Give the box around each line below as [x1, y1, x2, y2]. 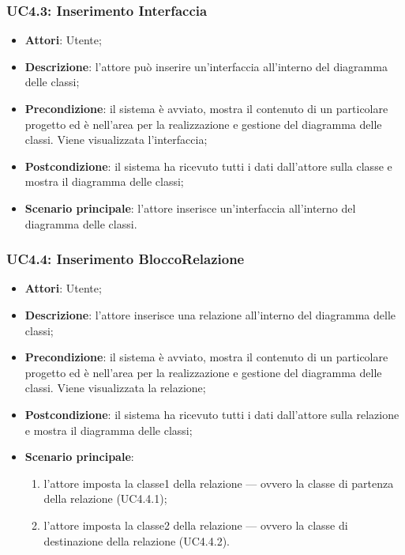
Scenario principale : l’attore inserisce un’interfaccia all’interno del [24, 199, 356, 216]
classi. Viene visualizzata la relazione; [24, 379, 206, 396]
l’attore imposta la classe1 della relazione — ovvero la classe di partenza [43, 474, 394, 491]
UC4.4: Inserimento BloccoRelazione [6, 249, 245, 269]
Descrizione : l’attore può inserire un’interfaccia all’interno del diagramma [24, 58, 388, 74]
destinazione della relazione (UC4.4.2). [43, 532, 230, 549]
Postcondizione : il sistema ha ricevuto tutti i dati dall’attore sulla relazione [24, 406, 399, 422]
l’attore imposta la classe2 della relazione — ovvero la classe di [43, 516, 348, 533]
